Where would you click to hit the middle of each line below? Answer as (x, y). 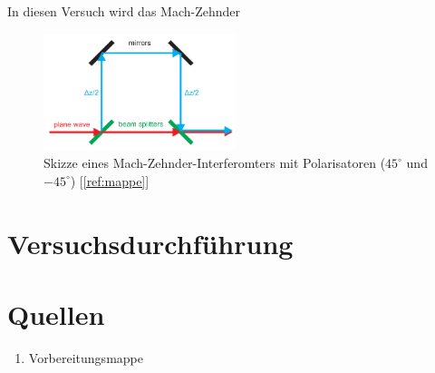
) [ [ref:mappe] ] (110, 180)
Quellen (56, 314)
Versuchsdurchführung (150, 243)
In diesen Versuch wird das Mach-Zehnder (124, 11)
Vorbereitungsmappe (86, 358)
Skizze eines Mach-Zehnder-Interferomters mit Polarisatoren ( (215, 163)
